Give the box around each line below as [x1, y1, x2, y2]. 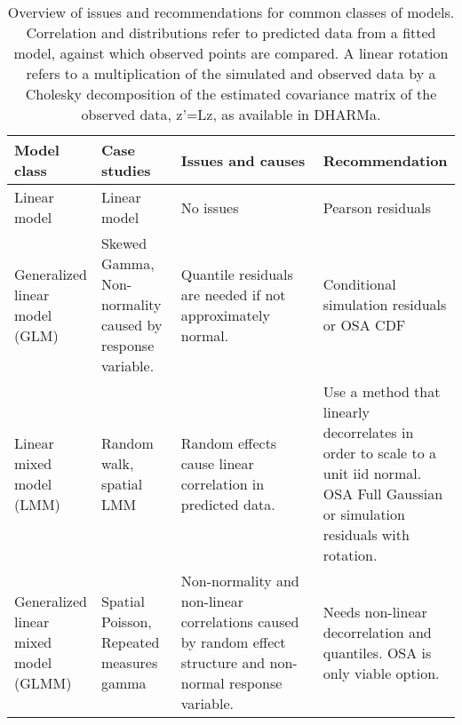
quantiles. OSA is [323, 641, 432, 663]
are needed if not [180, 283, 286, 305]
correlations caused [180, 611, 299, 632]
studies [100, 160, 151, 180]
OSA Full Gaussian [323, 483, 443, 504]
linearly [323, 402, 370, 422]
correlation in [180, 473, 265, 494]
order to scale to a [323, 442, 437, 463]
